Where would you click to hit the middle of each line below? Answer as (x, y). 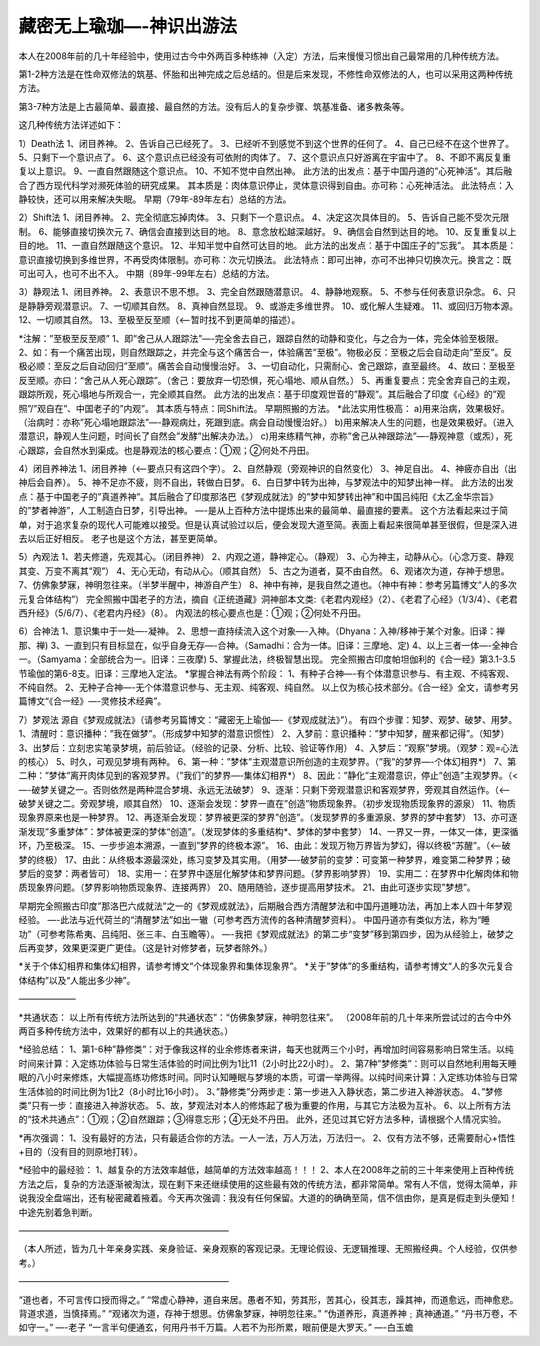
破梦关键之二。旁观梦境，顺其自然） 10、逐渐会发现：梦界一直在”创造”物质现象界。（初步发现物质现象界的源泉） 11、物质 (267, 804)
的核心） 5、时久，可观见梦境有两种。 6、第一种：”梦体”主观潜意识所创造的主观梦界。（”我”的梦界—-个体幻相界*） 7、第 (267, 761)
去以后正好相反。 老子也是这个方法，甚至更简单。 (120, 539)
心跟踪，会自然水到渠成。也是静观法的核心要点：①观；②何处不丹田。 (166, 450)
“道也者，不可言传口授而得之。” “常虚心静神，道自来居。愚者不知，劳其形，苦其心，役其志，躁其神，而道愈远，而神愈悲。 (268, 1299)
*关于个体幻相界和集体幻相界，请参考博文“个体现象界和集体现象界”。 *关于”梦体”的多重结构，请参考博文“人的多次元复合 (266, 966)
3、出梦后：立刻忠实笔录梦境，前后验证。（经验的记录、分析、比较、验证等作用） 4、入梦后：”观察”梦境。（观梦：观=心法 (268, 747)
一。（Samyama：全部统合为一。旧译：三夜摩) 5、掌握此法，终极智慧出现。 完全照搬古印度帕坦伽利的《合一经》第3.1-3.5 (267, 659)
